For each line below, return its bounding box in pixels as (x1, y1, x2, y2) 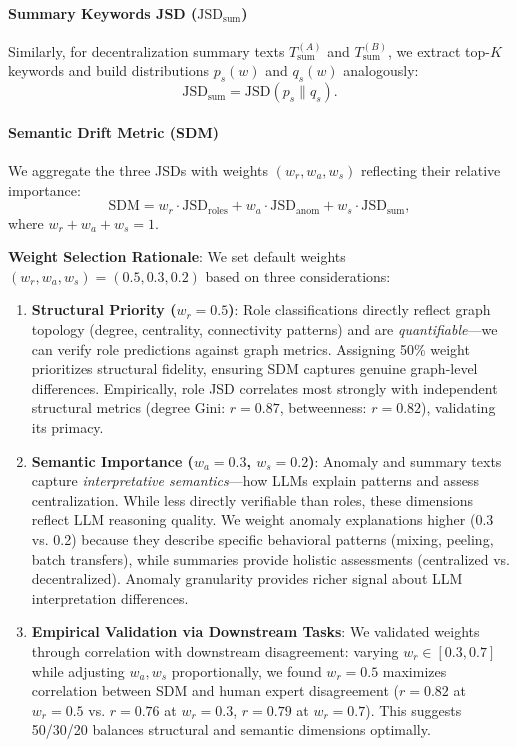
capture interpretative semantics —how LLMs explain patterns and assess (31, 470, 479, 491)
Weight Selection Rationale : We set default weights (8, 246, 346, 267)
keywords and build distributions (8, 60, 210, 81)
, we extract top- (388, 40, 490, 61)
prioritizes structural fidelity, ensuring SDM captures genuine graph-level (31, 358, 478, 379)
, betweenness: (279, 397, 367, 418)
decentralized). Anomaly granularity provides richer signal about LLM (31, 568, 463, 589)
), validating (421, 397, 496, 418)
